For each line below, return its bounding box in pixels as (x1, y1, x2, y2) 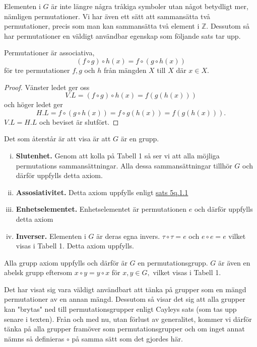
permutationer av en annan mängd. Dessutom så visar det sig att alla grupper (4, 294, 245, 304)
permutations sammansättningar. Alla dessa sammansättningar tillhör (16, 160, 232, 170)
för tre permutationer (4, 64, 70, 75)
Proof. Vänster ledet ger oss (4, 81, 90, 92)
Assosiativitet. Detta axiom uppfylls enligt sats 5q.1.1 (16, 187, 188, 197)
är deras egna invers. (96, 230, 160, 241)
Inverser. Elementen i (16, 230, 86, 241)
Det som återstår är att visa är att (4, 133, 111, 144)
